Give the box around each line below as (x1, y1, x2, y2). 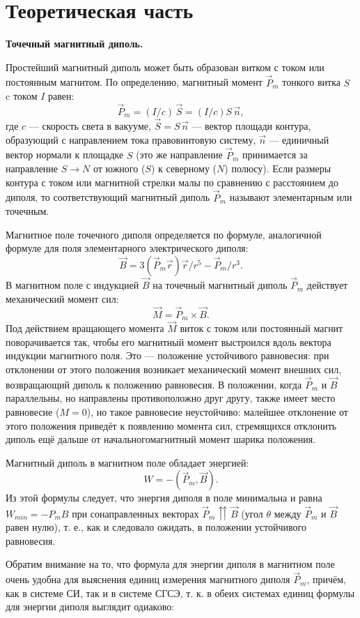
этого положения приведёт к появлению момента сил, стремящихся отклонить (6, 418, 337, 432)
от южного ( (93, 161, 146, 176)
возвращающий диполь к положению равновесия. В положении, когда (6, 377, 302, 391)
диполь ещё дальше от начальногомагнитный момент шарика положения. (6, 432, 316, 446)
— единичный (269, 132, 329, 146)
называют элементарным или (229, 190, 352, 204)
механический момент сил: (6, 291, 119, 306)
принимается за (242, 147, 308, 162)
